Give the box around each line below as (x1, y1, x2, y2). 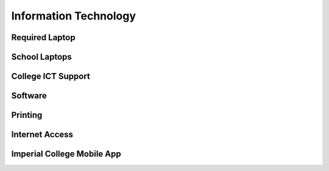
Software (11, 91, 47, 101)
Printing (11, 110, 43, 120)
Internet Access (11, 130, 73, 140)
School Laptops (11, 52, 73, 62)
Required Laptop (11, 32, 76, 43)
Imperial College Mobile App (11, 149, 121, 159)
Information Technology (11, 9, 136, 23)
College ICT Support (11, 71, 91, 82)
